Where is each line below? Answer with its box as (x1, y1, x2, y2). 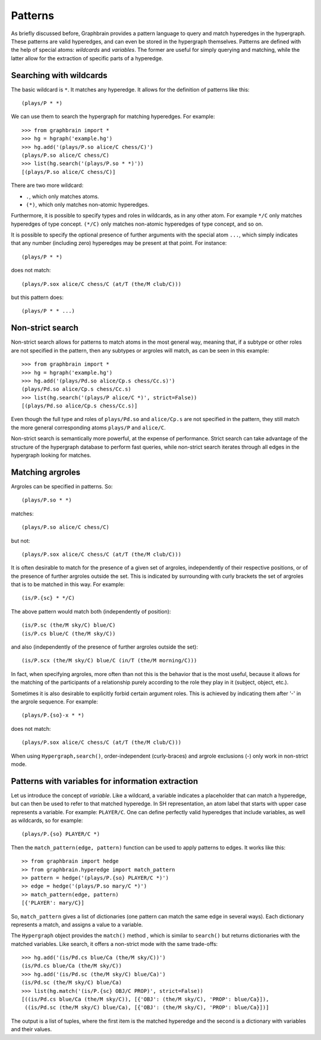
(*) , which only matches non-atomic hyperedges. (26, 201, 150, 208)
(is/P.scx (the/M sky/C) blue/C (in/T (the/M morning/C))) (21, 657, 197, 664)
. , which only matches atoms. (26, 192, 99, 200)
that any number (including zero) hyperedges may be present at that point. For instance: (11, 239, 227, 247)
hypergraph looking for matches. (11, 452, 92, 459)
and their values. (11, 1026, 52, 1033)
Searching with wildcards (11, 70, 108, 80)
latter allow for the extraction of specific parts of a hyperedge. (11, 54, 163, 62)
